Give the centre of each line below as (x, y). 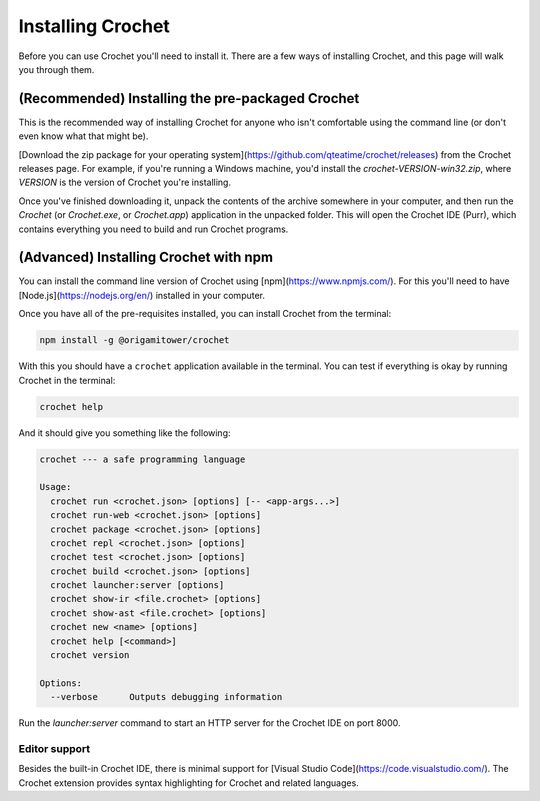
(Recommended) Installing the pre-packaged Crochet (189, 98)
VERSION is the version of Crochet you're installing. (125, 182)
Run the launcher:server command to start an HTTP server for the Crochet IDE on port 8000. (209, 723)
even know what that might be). (83, 136)
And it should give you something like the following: (124, 432)
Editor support (54, 748)
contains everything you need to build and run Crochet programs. (153, 229)
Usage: (55, 487)
